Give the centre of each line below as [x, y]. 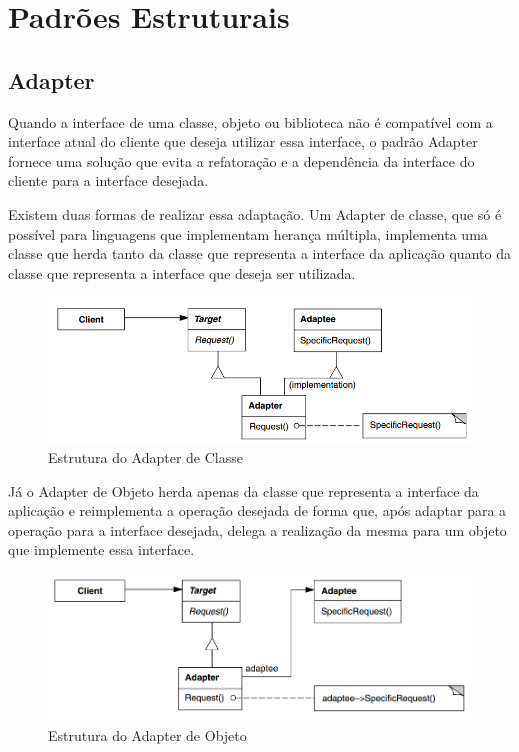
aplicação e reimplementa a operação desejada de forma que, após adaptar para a [257, 510]
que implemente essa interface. [101, 549]
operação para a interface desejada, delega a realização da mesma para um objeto [257, 529]
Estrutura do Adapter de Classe [145, 456]
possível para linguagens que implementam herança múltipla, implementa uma [248, 233]
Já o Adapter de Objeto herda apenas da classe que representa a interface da [243, 490]
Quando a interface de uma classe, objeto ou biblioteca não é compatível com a [250, 121]
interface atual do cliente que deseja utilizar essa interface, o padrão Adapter [243, 141]
